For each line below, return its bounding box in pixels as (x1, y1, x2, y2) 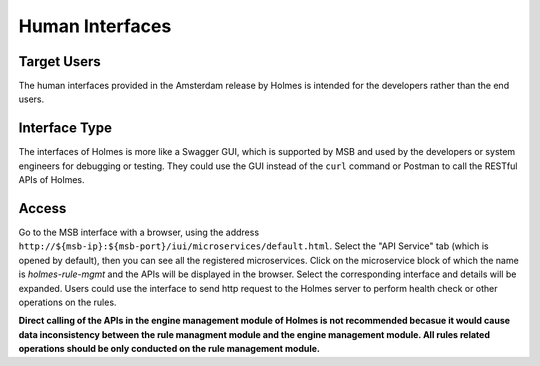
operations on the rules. (18, 296, 117, 308)
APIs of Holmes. (18, 174, 85, 186)
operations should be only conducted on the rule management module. (18, 343, 320, 355)
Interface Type (18, 120, 112, 137)
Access (18, 200, 67, 217)
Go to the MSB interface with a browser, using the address (18, 226, 260, 239)
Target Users (18, 53, 102, 70)
